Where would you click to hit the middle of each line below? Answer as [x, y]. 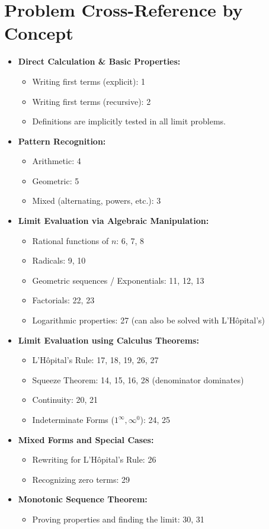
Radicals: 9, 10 [59, 260]
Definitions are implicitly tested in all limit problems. [129, 121]
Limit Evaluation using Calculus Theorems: [108, 340]
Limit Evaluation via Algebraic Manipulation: [113, 221]
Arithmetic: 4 [57, 161]
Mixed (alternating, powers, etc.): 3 [97, 201]
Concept [39, 33]
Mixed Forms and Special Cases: [86, 439]
